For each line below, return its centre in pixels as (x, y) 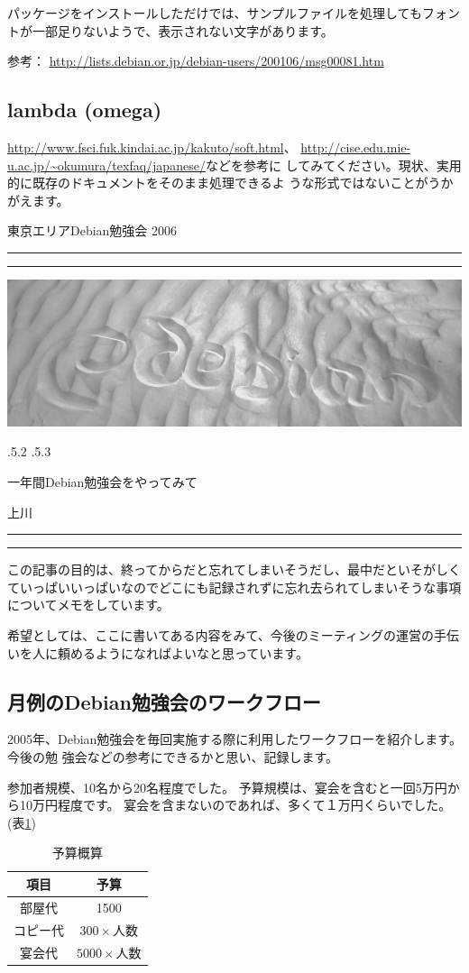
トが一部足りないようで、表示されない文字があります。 (170, 30)
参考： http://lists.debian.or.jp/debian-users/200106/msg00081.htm (196, 61)
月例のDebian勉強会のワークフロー (164, 701)
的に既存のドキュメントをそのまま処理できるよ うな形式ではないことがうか (230, 183)
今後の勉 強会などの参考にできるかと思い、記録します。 (173, 757)
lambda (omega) (85, 110)
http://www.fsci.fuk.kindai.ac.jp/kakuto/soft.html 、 (152, 147)
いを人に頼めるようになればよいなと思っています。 (158, 652)
